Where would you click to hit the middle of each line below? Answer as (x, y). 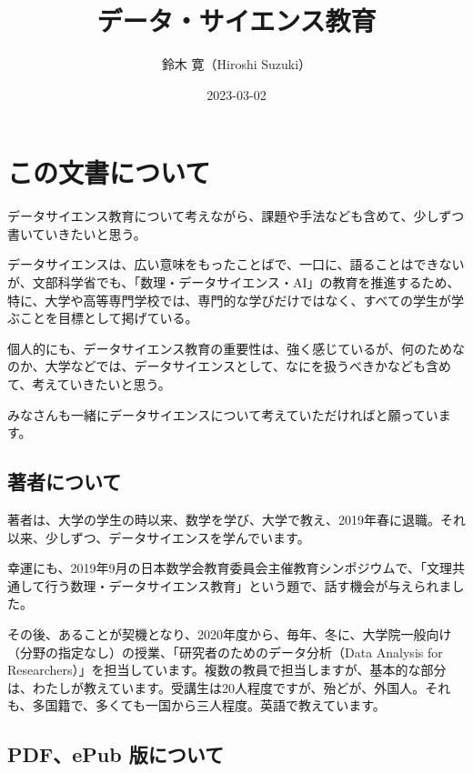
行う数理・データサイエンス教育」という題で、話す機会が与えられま (248, 585)
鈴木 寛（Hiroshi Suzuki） (236, 64)
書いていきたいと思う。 (77, 233)
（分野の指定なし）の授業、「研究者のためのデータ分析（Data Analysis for (225, 652)
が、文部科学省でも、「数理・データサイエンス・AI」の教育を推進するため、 (234, 282)
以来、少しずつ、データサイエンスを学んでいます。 (159, 537)
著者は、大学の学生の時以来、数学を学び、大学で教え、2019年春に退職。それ (236, 519)
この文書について (109, 172)
